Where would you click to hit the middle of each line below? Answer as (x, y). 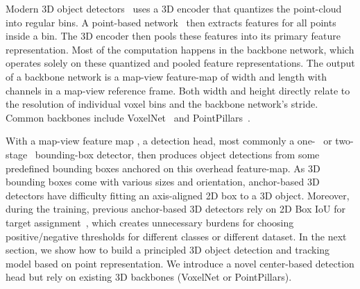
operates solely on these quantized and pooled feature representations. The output (180, 63)
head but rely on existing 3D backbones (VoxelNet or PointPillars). (149, 277)
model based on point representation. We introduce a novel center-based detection (180, 263)
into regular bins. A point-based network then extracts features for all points (171, 22)
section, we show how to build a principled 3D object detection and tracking (168, 250)
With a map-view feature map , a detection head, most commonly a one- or (169, 141)
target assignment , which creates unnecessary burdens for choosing (150, 222)
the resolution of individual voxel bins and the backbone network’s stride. (162, 104)
